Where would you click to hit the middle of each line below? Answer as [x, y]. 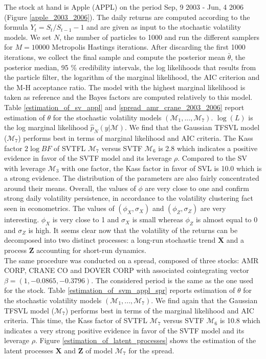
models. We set [28, 37]
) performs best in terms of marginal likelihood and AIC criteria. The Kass [136, 138]
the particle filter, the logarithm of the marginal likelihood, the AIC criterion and [132, 77]
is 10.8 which [240, 320]
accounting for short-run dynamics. [91, 250]
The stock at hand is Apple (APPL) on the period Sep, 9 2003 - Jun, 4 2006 [124, 7]
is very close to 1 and [86, 219]
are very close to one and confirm [197, 188]
